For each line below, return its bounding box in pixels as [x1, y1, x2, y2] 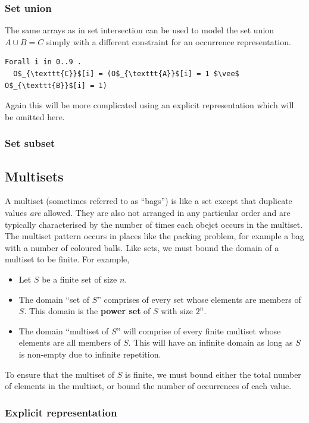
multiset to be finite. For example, [5, 253, 130, 265]
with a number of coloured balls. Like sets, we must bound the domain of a [5, 241, 279, 253]
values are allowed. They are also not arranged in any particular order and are [5, 206, 291, 219]
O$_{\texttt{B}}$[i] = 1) [5, 81, 107, 90]
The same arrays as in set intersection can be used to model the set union [5, 24, 274, 36]
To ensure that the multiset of [5, 368, 115, 380]
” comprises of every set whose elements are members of [97, 293, 301, 305]
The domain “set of [18, 293, 90, 305]
